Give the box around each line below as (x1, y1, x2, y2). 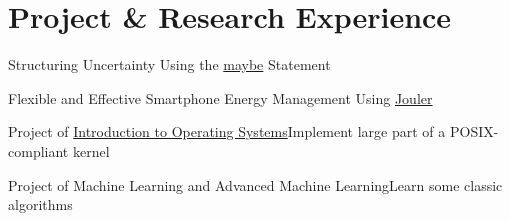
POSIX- (449, 121, 499, 142)
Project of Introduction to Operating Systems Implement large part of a (8, 121, 446, 142)
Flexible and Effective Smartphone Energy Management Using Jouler (8, 87, 433, 108)
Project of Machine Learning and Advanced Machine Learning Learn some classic (8, 174, 503, 195)
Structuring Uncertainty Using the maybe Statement (8, 54, 331, 75)
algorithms (8, 194, 73, 215)
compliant (8, 140, 69, 161)
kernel (72, 140, 110, 161)
